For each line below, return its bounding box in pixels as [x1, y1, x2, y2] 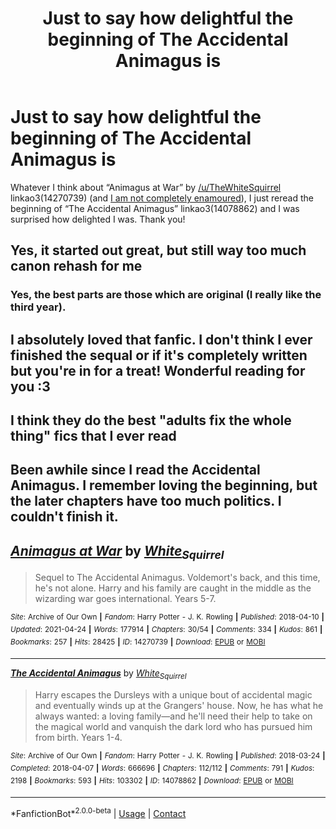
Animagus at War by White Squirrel [10, 542, 225, 562]
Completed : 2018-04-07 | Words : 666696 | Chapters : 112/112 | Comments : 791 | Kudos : [10, 763, 315, 773]
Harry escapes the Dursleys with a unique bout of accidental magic [34, 689, 313, 701]
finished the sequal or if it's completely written [10, 347, 308, 364]
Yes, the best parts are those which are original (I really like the [10, 288, 322, 302]
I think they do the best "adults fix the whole [10, 412, 292, 429]
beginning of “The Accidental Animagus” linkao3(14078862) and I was [10, 202, 300, 214]
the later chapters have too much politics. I [10, 493, 282, 510]
